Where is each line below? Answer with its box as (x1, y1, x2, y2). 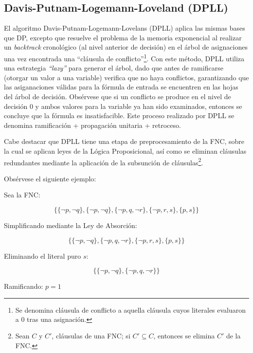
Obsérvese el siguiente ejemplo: (4, 173, 96, 183)
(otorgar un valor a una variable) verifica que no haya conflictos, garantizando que (4, 72, 249, 82)
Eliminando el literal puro (4, 250, 81, 261)
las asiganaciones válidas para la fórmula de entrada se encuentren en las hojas (4, 82, 238, 92)
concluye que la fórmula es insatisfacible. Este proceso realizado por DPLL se (4, 110, 235, 121)
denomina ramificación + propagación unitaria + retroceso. (4, 120, 181, 130)
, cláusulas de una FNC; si (52, 330, 130, 340)
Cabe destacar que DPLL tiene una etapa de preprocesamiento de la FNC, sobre (4, 136, 245, 146)
